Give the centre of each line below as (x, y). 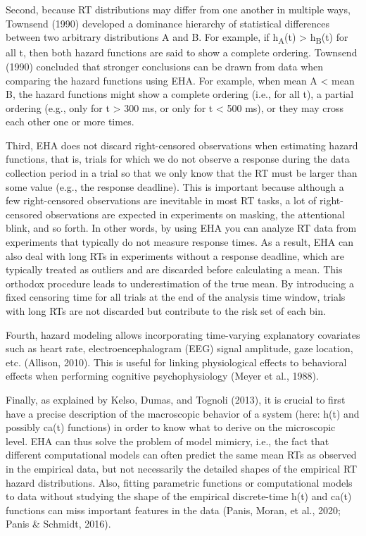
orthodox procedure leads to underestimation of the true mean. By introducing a (180, 283)
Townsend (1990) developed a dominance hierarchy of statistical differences (168, 23)
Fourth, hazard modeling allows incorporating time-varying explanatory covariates (183, 334)
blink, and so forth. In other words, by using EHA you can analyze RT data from (181, 228)
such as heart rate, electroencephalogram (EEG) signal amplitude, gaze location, (179, 348)
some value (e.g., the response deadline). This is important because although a (175, 186)
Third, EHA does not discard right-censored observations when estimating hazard (182, 145)
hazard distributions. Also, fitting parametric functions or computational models (179, 482)
